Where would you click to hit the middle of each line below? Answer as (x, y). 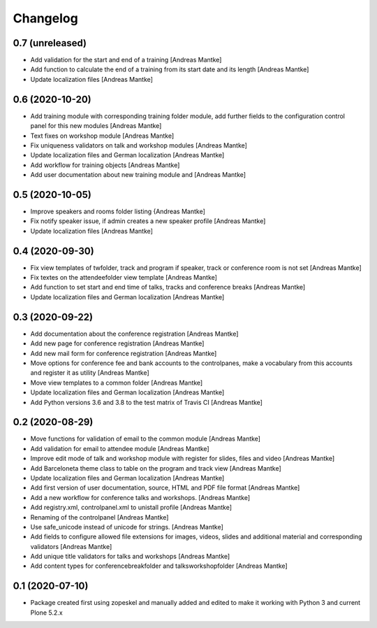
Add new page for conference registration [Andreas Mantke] (117, 343)
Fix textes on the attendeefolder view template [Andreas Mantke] (124, 278)
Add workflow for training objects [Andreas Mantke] (105, 165)
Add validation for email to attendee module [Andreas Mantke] (120, 448)
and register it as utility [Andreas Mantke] (90, 373)
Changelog (45, 18)
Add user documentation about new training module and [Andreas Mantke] (138, 175)
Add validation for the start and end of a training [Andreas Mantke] (126, 60)
